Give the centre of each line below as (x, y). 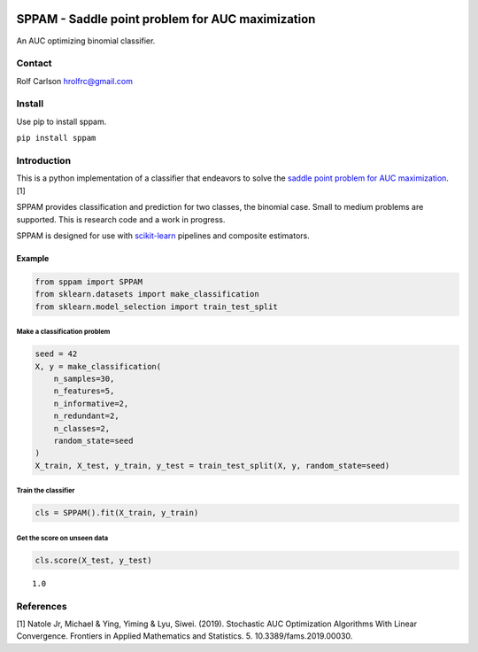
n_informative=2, (91, 404)
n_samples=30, (84, 379)
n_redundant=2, (86, 416)
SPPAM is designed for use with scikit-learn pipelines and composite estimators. (163, 236)
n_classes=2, (82, 428)
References (42, 606)
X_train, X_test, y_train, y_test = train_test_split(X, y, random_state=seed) (212, 466)
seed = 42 (56, 354)
